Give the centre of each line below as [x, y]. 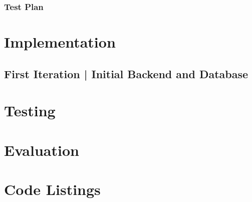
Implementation [60, 42]
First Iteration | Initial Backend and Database [126, 73]
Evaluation [42, 150]
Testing [30, 111]
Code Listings [52, 189]
